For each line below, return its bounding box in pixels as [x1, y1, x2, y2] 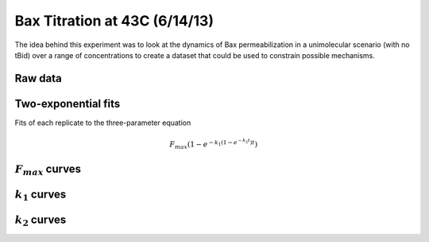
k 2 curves [14, 213, 67, 228]
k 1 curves [14, 187, 67, 203]
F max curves [14, 162, 82, 178]
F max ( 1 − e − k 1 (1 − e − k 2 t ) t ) [169, 138, 258, 151]
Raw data [14, 72, 63, 85]
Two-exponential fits [14, 96, 121, 111]
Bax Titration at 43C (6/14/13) [14, 12, 214, 29]
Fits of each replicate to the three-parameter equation [14, 118, 191, 127]
